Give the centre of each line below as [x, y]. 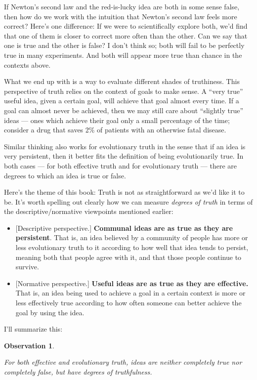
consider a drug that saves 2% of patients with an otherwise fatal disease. [115, 130]
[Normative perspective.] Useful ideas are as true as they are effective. [132, 283]
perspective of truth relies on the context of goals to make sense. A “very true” [124, 91]
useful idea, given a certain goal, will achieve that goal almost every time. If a [122, 101]
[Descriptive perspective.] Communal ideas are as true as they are [124, 228]
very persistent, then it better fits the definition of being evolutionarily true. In [124, 156]
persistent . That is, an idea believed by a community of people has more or [132, 237]
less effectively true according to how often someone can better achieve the [128, 303]
